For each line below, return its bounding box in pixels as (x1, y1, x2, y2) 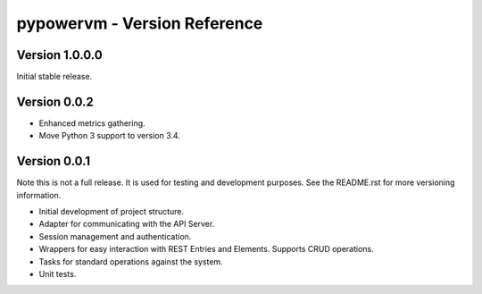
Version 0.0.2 (16, 94, 94, 109)
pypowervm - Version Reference (16, 13, 263, 33)
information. (16, 189, 62, 200)
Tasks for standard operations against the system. (38, 256, 223, 267)
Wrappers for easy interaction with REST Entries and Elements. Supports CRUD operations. (38, 244, 374, 255)
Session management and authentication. (38, 231, 192, 241)
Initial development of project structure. (38, 206, 185, 217)
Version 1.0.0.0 (16, 47, 103, 63)
